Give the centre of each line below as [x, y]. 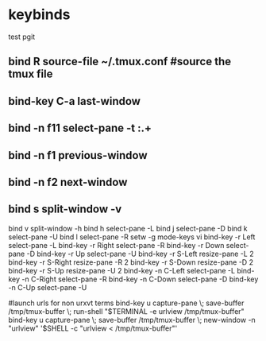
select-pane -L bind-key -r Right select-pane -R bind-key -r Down [116, 245]
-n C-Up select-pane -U [48, 287]
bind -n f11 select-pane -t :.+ [80, 128]
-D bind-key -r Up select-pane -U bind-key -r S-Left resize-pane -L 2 [140, 254]
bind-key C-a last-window [75, 101]
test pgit [22, 37]
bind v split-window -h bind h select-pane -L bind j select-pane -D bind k [128, 228]
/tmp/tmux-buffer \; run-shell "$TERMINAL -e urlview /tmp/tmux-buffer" [126, 311]
